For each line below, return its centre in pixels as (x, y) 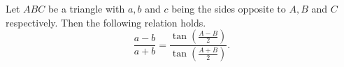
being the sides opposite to (229, 8)
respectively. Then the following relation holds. (106, 22)
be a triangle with (86, 8)
